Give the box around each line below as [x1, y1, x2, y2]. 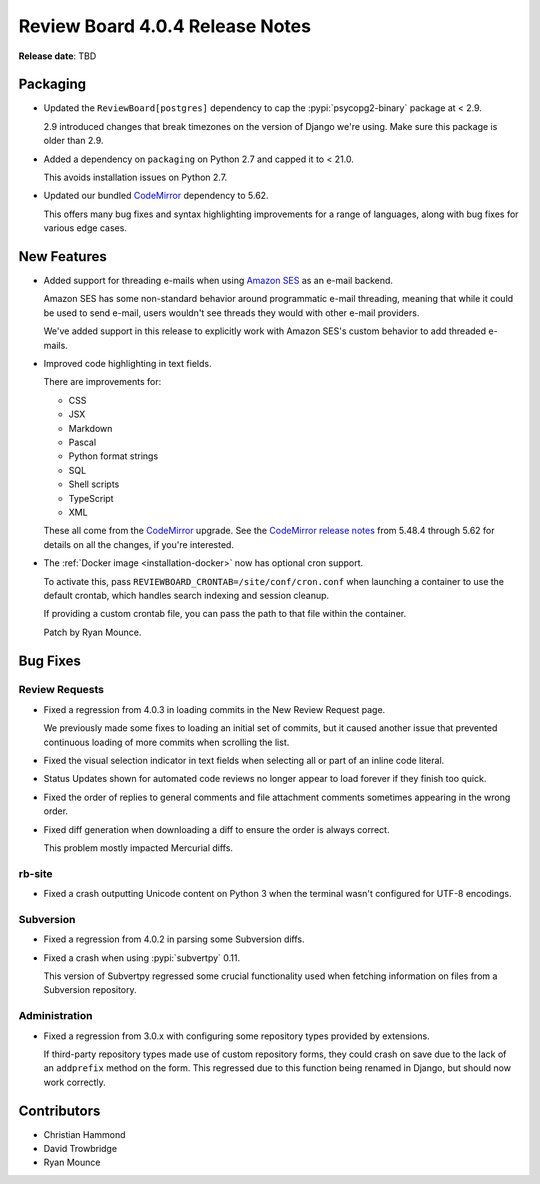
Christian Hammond [43, 1128, 126, 1140]
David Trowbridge [43, 1143, 118, 1155]
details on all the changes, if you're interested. [43, 538, 235, 550]
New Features [18, 248, 107, 265]
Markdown [68, 422, 113, 434]
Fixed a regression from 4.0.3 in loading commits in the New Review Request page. [43, 703, 386, 715]
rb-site [18, 866, 54, 880]
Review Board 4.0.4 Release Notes [18, 15, 312, 37]
